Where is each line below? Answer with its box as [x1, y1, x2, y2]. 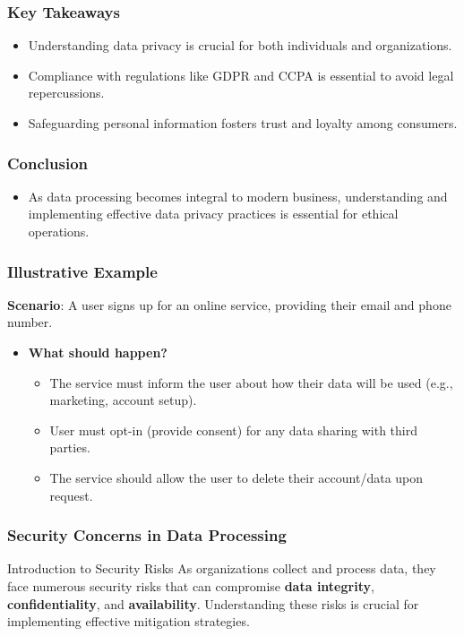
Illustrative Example [7, 260, 158, 282]
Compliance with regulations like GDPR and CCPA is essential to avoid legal [28, 65, 454, 84]
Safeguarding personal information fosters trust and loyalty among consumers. [28, 114, 458, 132]
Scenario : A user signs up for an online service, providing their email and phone [7, 295, 451, 314]
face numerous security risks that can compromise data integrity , [7, 576, 374, 595]
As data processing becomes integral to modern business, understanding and [28, 186, 448, 205]
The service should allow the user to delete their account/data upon [49, 468, 424, 486]
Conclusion [7, 151, 88, 174]
